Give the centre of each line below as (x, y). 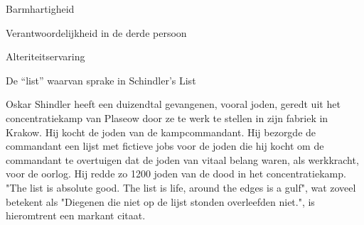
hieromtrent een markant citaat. (76, 215)
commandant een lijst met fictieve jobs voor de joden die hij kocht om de (165, 146)
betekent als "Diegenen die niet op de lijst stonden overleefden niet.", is (160, 201)
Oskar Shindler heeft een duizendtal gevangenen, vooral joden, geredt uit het (173, 104)
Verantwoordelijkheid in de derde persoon (96, 32)
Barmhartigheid (40, 9)
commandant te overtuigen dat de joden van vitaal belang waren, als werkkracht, (182, 159)
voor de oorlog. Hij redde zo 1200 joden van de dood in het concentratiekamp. (176, 174)
